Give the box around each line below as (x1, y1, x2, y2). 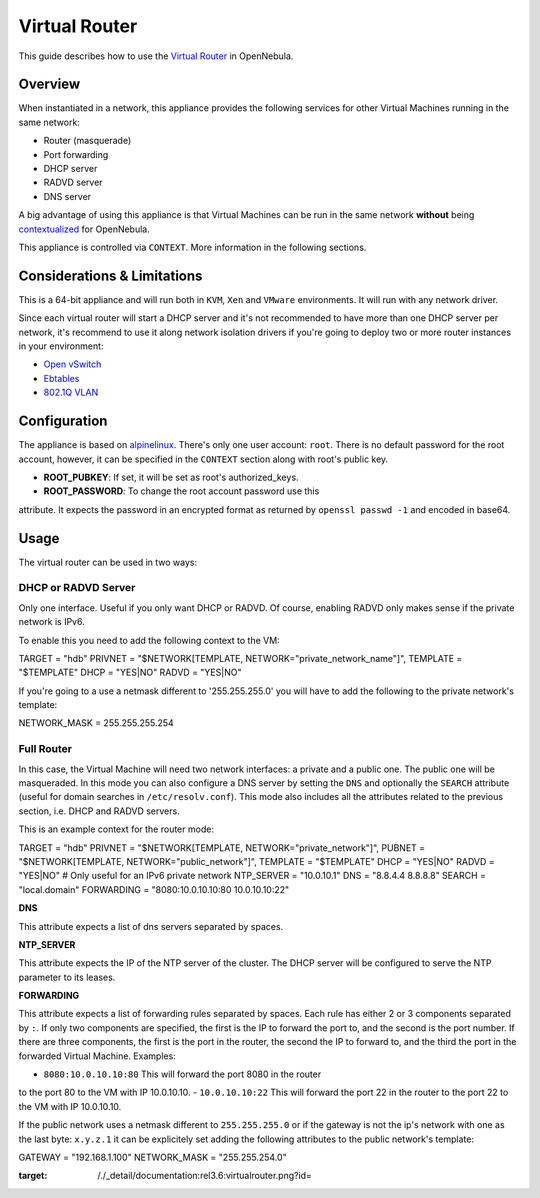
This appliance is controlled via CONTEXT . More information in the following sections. (18, 241, 367, 253)
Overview (18, 76, 81, 93)
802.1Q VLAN (43, 386, 99, 399)
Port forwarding (43, 148, 109, 160)
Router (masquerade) (43, 135, 132, 147)
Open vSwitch (43, 358, 102, 370)
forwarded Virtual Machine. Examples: (18, 1050, 177, 1062)
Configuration (18, 413, 108, 430)
